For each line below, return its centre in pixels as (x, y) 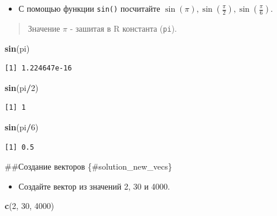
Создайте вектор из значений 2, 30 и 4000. (94, 186)
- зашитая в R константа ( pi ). (123, 28)
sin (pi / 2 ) (22, 87)
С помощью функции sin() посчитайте (89, 8)
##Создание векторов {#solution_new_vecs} (88, 166)
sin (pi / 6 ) (22, 127)
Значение (44, 28)
